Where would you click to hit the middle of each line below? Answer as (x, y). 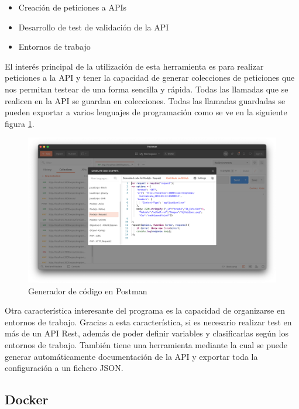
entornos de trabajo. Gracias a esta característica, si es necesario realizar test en (148, 322)
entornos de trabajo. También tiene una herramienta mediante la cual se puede (146, 344)
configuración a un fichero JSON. (64, 368)
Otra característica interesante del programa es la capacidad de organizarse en (145, 310)
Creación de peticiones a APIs (73, 7)
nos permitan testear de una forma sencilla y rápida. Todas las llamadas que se (147, 89)
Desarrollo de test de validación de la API (94, 27)
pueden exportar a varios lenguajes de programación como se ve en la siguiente (146, 112)
